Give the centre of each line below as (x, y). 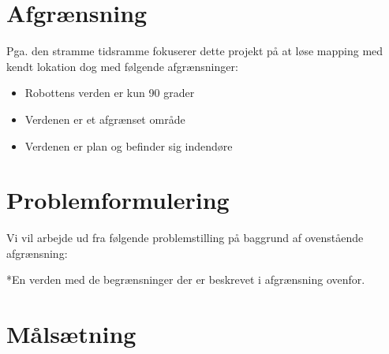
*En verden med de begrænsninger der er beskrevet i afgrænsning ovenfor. (186, 279)
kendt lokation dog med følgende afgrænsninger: (122, 66)
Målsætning (71, 334)
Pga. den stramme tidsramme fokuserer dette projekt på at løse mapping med (195, 51)
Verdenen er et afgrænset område (105, 119)
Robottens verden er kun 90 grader (110, 93)
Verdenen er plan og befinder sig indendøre (129, 145)
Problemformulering (118, 200)
